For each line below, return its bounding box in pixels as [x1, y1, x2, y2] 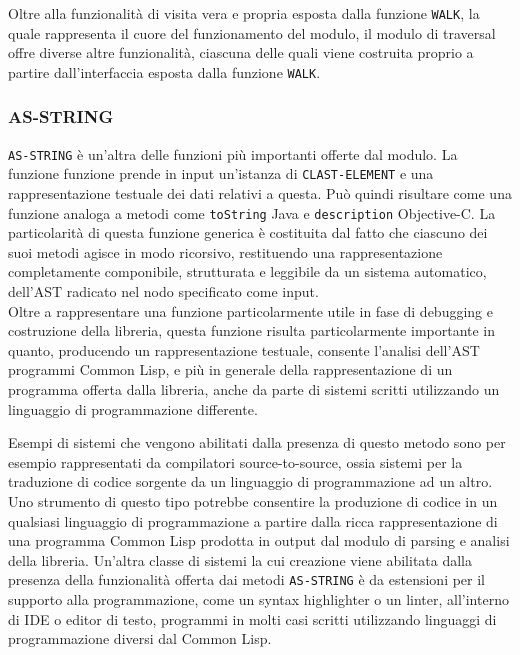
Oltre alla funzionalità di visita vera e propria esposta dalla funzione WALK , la [8, 3, 480, 23]
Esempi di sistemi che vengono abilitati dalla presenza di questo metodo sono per [8, 432, 506, 453]
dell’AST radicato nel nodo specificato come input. [8, 281, 319, 302]
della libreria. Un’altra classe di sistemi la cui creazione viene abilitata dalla [8, 549, 473, 570]
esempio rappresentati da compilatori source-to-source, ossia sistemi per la [8, 451, 463, 472]
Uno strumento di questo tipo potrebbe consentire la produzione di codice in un [8, 491, 498, 511]
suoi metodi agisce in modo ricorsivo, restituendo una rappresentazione [8, 241, 443, 262]
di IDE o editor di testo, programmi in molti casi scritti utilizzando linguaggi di [8, 608, 497, 629]
